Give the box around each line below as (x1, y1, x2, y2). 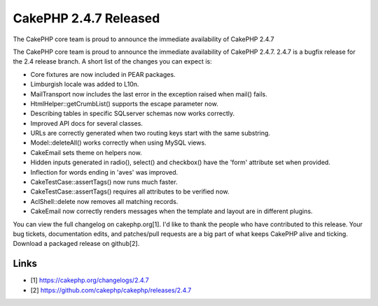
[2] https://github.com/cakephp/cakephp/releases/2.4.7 (30, 286, 192, 294)
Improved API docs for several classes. (30, 119, 143, 127)
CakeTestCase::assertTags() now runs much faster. (30, 178, 178, 187)
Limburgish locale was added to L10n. (30, 80, 139, 89)
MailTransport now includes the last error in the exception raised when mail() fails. (30, 89, 267, 98)
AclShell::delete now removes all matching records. (30, 197, 178, 205)
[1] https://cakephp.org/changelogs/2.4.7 (30, 276, 150, 284)
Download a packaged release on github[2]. (13, 240, 140, 248)
